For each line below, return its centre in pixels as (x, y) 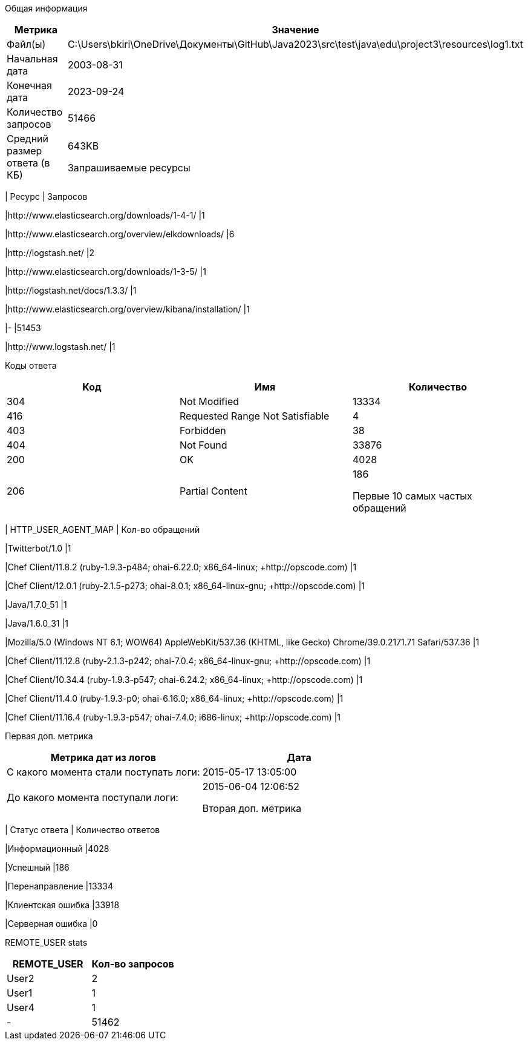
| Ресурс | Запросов (46, 196)
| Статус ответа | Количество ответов (83, 830)
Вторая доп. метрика (252, 808)
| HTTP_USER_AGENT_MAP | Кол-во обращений (103, 529)
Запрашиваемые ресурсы (129, 168)
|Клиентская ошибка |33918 (62, 905)
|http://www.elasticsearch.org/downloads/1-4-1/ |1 (105, 215)
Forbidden (203, 430)
